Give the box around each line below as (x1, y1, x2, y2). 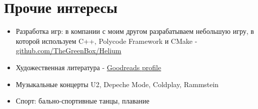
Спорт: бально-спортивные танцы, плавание (15, 96, 149, 106)
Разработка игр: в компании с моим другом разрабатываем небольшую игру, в (15, 26, 254, 36)
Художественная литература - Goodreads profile (15, 62, 161, 72)
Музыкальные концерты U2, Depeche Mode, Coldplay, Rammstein (15, 79, 219, 89)
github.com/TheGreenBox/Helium (15, 45, 121, 56)
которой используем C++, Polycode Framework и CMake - (15, 35, 197, 46)
